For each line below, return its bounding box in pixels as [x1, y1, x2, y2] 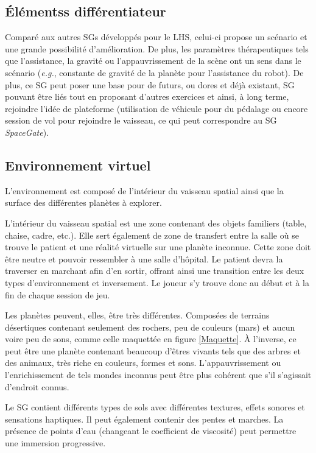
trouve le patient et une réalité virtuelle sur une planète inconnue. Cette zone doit [5, 241, 311, 253]
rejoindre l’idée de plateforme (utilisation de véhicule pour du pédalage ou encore [5, 102, 308, 114]
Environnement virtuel [5, 155, 151, 174]
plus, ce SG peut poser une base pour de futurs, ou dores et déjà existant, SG [5, 78, 295, 91]
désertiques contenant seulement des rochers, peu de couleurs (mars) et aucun [5, 320, 295, 333]
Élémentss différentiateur [5, 2, 166, 21]
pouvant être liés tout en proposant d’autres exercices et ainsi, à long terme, [5, 90, 289, 103]
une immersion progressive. [5, 437, 106, 449]
